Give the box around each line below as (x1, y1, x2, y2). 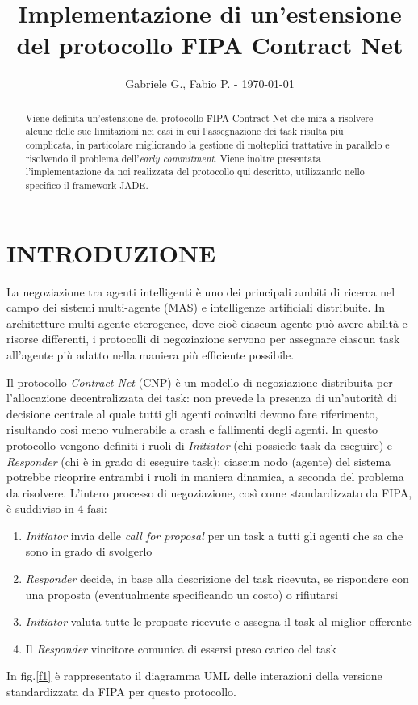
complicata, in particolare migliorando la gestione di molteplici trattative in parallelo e (25, 138, 390, 152)
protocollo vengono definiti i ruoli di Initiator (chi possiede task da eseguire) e (6, 436, 393, 453)
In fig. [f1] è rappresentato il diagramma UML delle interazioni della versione (6, 667, 382, 684)
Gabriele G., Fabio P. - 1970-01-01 (125, 75, 295, 92)
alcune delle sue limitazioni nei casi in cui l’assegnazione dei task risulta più (25, 124, 344, 138)
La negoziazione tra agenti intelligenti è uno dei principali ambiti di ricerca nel (6, 283, 395, 300)
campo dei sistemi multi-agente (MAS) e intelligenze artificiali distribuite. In (6, 299, 385, 316)
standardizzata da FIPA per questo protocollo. (6, 683, 236, 700)
